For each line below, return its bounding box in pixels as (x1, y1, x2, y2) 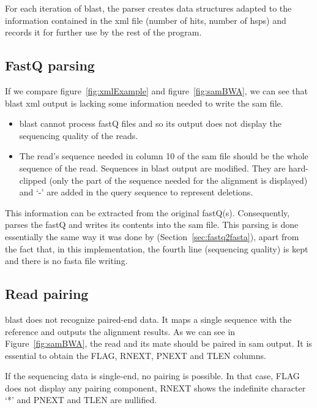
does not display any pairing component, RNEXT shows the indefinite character (5, 381, 306, 394)
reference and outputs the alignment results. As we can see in (5, 325, 236, 338)
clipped (19, 173, 47, 186)
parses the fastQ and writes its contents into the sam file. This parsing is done (5, 218, 299, 231)
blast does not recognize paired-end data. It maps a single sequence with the (5, 312, 292, 325)
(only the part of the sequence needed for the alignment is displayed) (49, 173, 308, 186)
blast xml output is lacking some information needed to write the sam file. (5, 96, 283, 109)
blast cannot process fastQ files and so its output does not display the (19, 117, 282, 130)
